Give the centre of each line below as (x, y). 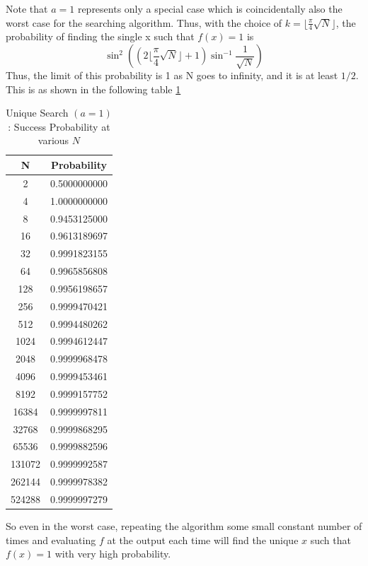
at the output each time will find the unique (203, 540)
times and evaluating (51, 540)
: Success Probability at (59, 126)
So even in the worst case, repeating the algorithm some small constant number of (184, 526)
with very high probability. (113, 554)
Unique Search (37, 113)
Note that (27, 8)
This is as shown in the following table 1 (93, 89)
